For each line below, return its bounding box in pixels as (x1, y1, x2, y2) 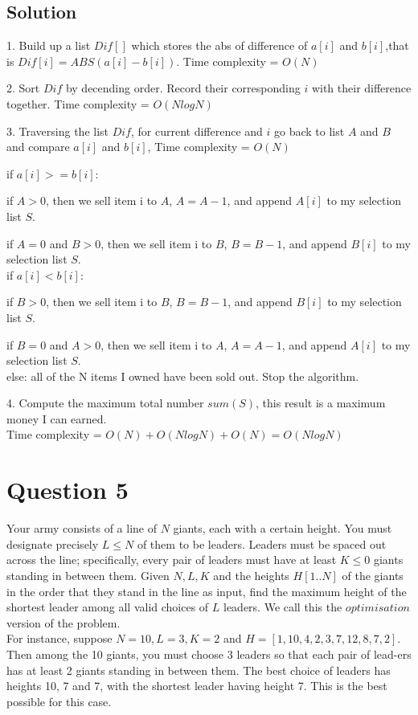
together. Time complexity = (6, 95, 150, 112)
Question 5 (6, 473, 129, 506)
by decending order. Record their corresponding (65, 80, 301, 96)
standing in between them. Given (6, 566, 170, 583)
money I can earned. (6, 410, 107, 427)
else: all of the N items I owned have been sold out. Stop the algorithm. (6, 367, 359, 384)
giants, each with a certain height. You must (173, 520, 392, 537)
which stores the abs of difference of (131, 37, 308, 54)
